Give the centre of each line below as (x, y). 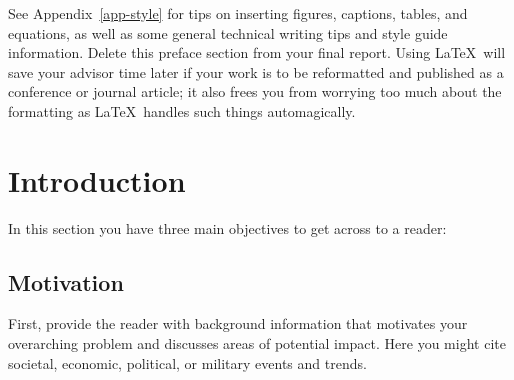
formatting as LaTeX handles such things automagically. (182, 110)
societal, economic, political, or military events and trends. (187, 362)
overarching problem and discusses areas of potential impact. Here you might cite (257, 343)
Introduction (97, 179)
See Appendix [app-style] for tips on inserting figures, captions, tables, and (238, 13)
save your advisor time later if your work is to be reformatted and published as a (256, 71)
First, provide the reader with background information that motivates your (238, 323)
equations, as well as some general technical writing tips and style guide (228, 32)
